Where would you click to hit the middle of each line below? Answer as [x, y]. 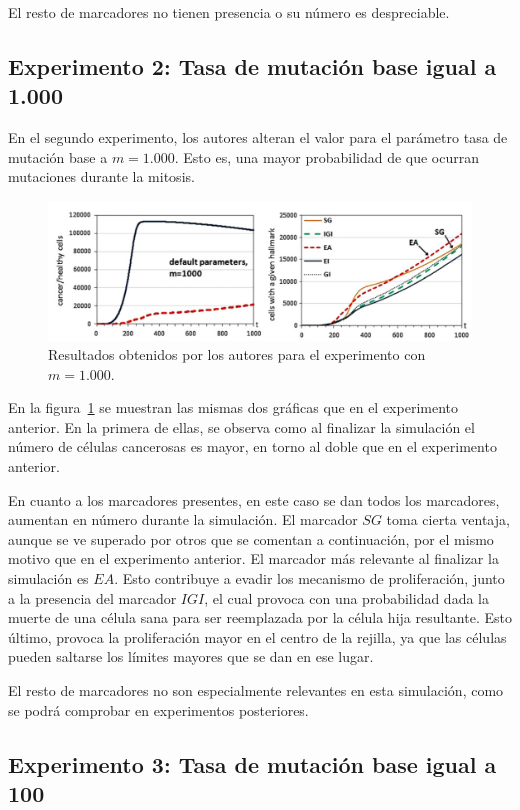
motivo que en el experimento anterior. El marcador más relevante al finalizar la [253, 558]
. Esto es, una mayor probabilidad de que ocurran [327, 156]
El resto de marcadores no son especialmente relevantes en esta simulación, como [256, 690]
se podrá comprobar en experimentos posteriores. [158, 709]
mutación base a [58, 156]
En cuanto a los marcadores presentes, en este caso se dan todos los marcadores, [254, 499]
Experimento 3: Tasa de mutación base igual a [252, 763]
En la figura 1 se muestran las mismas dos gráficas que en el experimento [233, 407]
